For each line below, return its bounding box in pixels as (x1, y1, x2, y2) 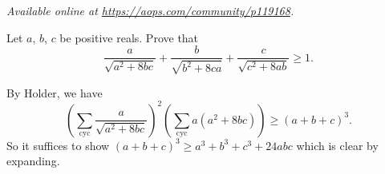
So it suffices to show (6, 136, 110, 153)
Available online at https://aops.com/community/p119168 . (6, 2, 294, 18)
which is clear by (296, 136, 379, 153)
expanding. (6, 152, 60, 169)
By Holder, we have (6, 84, 103, 101)
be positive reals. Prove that (59, 29, 199, 45)
